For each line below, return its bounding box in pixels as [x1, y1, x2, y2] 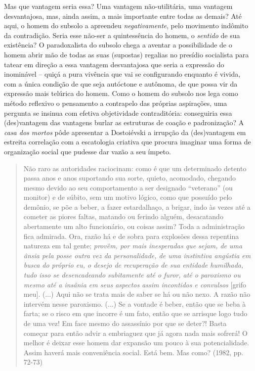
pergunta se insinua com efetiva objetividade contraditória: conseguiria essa [4, 107, 232, 118]
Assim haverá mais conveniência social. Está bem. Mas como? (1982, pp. [23, 347, 244, 357]
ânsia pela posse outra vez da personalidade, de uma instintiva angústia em [23, 250, 251, 260]
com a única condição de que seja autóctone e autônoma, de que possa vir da [4, 78, 238, 89]
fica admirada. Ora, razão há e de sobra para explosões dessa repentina [23, 231, 239, 241]
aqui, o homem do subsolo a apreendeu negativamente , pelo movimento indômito [4, 20, 248, 31]
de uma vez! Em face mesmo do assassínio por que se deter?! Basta [23, 318, 227, 328]
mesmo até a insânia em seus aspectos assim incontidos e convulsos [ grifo [23, 279, 247, 289]
